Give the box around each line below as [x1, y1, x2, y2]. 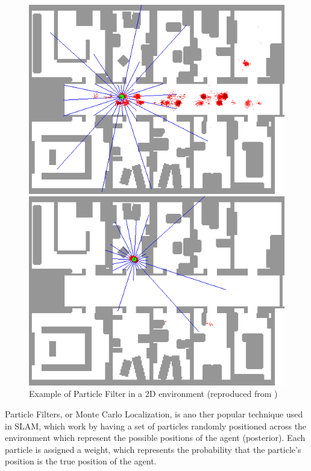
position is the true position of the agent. [5, 455, 157, 467]
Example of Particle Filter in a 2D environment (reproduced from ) [29, 387, 278, 400]
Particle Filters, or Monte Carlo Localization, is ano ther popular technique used [5, 407, 303, 420]
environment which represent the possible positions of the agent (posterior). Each [5, 431, 306, 444]
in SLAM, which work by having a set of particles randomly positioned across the [5, 419, 307, 432]
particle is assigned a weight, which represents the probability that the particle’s [5, 443, 301, 455]
